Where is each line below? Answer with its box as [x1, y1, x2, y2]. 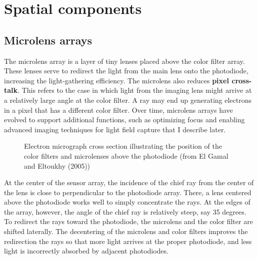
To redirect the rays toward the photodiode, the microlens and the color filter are [4, 216, 253, 227]
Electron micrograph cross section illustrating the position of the [24, 141, 222, 151]
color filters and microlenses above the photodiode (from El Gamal [24, 150, 228, 161]
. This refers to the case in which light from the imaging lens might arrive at [17, 85, 252, 95]
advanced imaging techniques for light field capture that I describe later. [4, 124, 226, 134]
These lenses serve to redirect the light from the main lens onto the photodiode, [4, 65, 248, 76]
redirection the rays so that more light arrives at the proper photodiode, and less [4, 236, 252, 246]
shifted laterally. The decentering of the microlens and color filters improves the [4, 226, 248, 237]
